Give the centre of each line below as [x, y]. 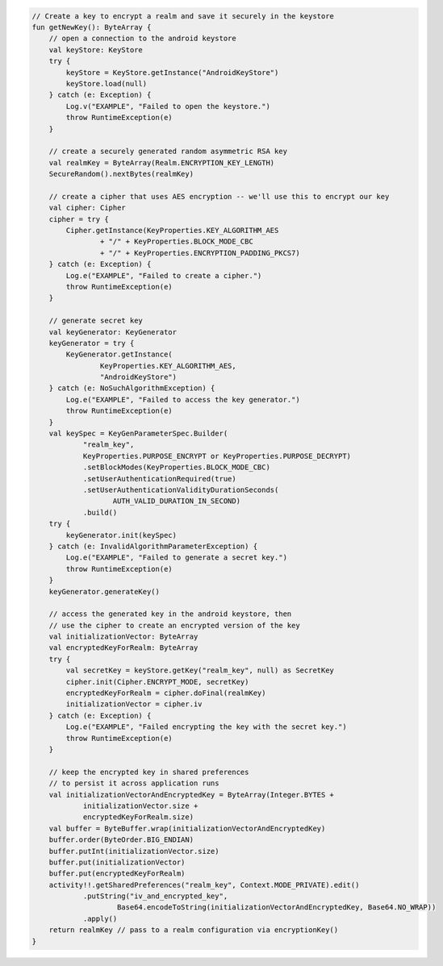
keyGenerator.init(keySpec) [121, 535]
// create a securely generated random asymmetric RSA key [168, 152]
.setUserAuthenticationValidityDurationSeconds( [181, 490]
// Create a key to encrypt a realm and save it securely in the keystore [183, 16]
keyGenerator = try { [92, 343]
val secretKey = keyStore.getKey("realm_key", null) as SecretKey [200, 670]
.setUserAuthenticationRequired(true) [160, 479]
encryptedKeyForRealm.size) [138, 817]
